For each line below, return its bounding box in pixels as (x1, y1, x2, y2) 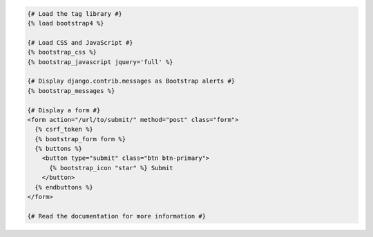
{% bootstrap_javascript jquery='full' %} (27, 58, 173, 65)
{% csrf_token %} (35, 125, 93, 134)
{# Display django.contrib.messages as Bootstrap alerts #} (27, 77, 236, 85)
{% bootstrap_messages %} (27, 87, 115, 94)
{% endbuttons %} (35, 183, 93, 191)
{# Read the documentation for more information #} (27, 212, 207, 220)
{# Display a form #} (27, 106, 101, 114)
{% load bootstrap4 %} (27, 19, 104, 27)
